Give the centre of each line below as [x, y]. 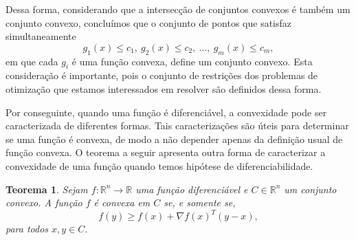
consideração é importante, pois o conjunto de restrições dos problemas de [162, 75]
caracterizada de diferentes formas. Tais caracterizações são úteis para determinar [177, 126]
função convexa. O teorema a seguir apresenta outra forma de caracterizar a [166, 152]
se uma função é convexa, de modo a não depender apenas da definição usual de [174, 139]
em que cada [32, 61]
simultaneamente [41, 36]
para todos [27, 229]
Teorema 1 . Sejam [47, 189]
